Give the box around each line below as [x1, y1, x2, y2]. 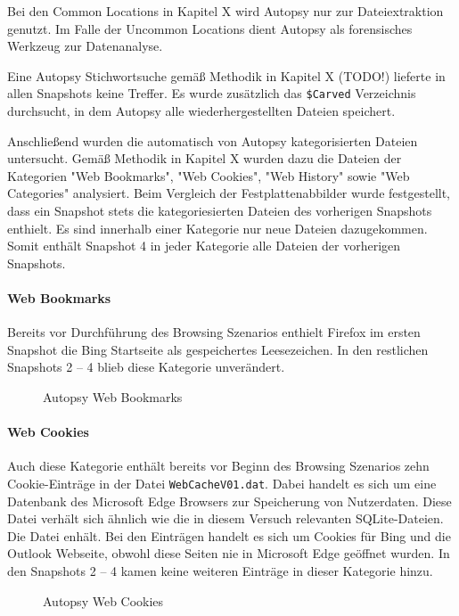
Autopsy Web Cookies [43, 591, 164, 610]
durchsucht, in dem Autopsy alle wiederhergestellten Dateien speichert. [7, 102, 396, 120]
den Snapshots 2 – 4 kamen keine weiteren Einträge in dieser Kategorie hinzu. [7, 561, 433, 579]
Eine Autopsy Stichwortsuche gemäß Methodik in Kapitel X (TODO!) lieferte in [7, 66, 446, 85]
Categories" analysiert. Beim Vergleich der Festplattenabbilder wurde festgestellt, [7, 184, 451, 202]
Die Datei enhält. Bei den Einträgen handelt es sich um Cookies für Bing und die [7, 526, 451, 545]
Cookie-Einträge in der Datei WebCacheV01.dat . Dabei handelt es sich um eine [7, 473, 437, 492]
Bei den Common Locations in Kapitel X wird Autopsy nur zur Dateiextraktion [7, 2, 444, 20]
